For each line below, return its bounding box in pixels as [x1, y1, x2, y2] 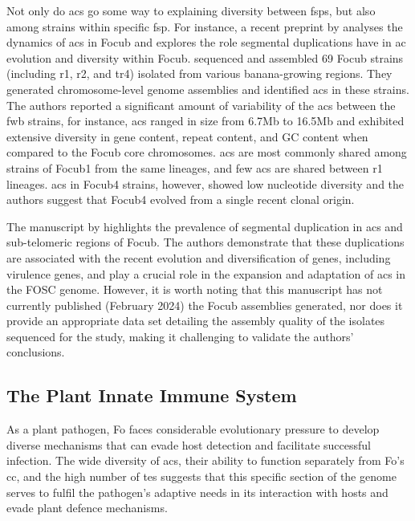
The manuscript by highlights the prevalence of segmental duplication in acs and [6, 218, 403, 234]
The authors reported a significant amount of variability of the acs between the [6, 96, 396, 113]
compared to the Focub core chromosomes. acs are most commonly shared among [6, 144, 407, 161]
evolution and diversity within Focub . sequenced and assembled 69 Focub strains [6, 49, 404, 66]
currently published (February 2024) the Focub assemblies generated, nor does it [6, 296, 403, 313]
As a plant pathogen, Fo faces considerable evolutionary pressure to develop [6, 421, 380, 438]
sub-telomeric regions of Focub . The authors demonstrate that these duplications [6, 234, 405, 250]
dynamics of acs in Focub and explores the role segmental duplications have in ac [6, 34, 406, 51]
